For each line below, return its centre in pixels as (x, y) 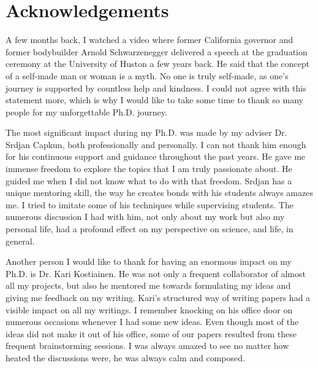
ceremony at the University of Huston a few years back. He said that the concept (158, 64)
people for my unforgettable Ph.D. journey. (86, 112)
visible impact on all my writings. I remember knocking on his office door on (149, 309)
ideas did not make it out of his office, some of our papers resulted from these (151, 333)
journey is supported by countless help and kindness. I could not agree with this (156, 88)
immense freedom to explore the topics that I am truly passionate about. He (149, 169)
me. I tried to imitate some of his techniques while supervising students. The (150, 204)
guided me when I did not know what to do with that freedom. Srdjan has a (149, 180)
